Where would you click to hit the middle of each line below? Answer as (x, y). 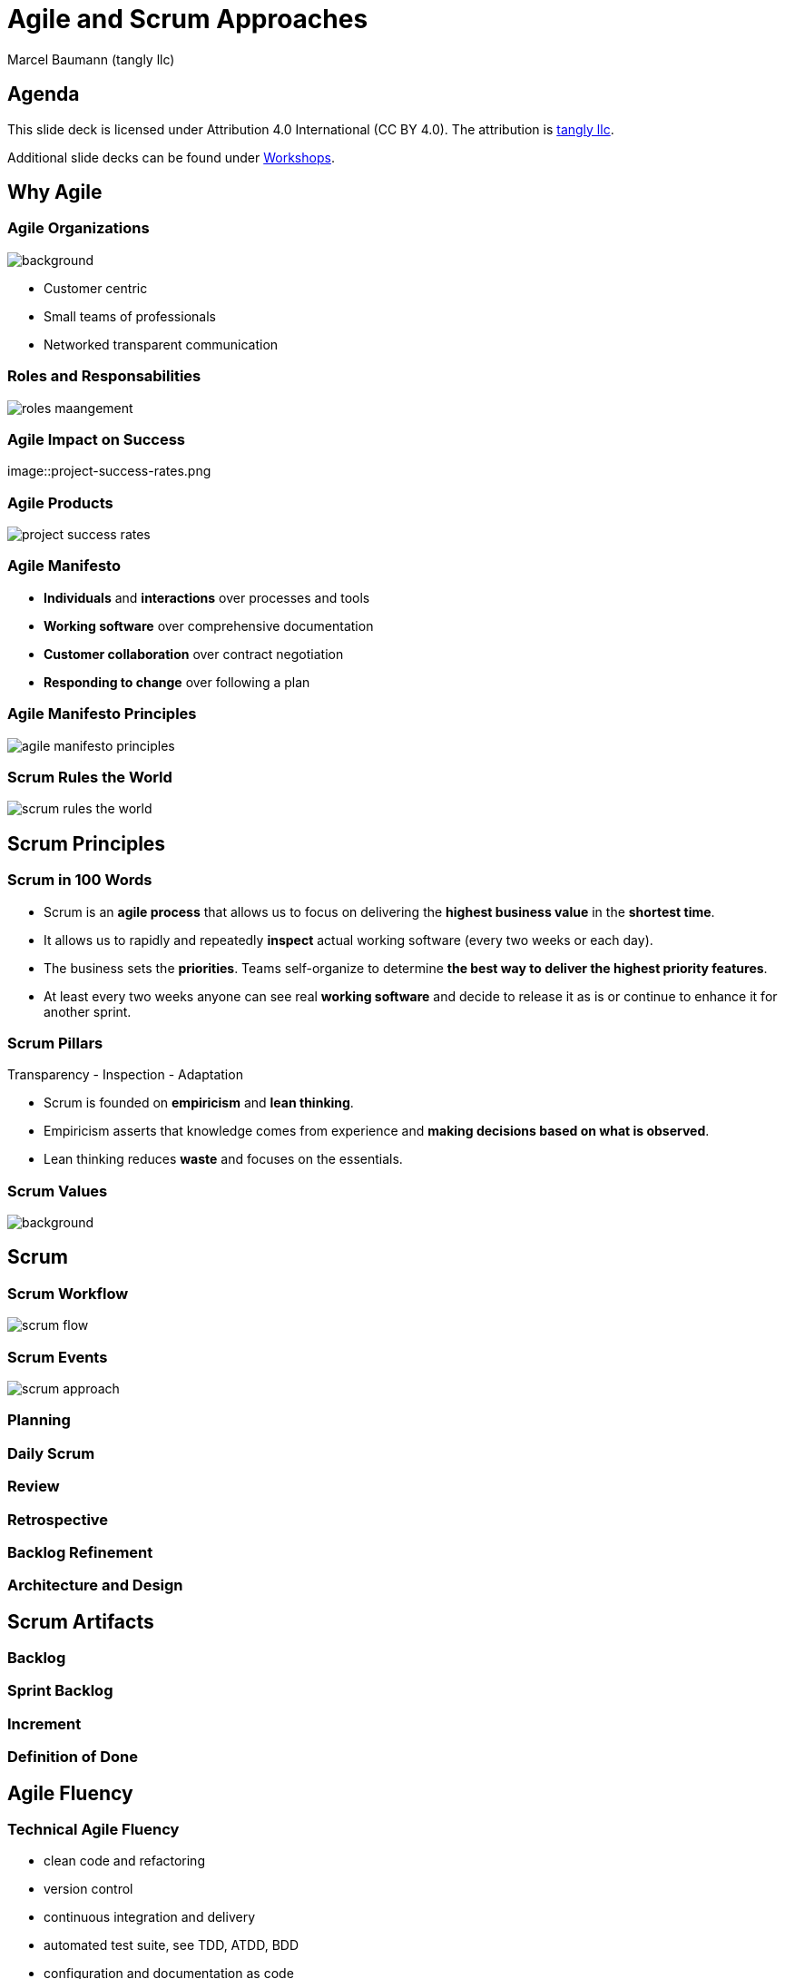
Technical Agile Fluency (93, 1830)
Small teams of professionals (130, 316)
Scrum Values (58, 1191)
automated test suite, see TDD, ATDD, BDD (172, 1945)
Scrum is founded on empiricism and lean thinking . (199, 1103)
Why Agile (55, 192)
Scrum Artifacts (81, 1621)
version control (88, 1889)
